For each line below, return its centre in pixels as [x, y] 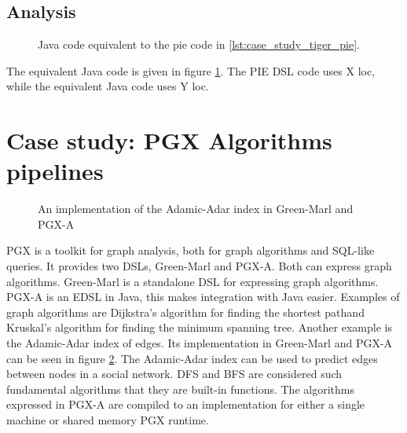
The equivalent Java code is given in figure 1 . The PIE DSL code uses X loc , [191, 70]
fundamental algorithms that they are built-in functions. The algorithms [180, 389]
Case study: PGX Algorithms [169, 140]
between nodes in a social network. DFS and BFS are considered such [174, 374]
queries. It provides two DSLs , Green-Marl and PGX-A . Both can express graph [199, 266]
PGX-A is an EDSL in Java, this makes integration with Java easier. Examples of [203, 297]
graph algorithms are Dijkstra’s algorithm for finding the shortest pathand [185, 312]
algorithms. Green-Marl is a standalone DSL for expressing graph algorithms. [192, 281]
